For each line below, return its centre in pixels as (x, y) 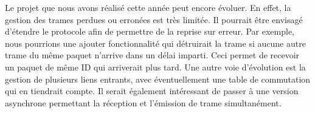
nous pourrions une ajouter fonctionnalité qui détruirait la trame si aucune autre (155, 43)
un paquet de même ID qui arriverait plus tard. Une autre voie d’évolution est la (155, 67)
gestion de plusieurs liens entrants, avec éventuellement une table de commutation (158, 79)
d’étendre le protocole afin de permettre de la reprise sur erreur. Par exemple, (150, 31)
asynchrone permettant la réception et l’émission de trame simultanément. (143, 102)
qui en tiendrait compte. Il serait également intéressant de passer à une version (152, 91)
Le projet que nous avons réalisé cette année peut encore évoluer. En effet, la (148, 7)
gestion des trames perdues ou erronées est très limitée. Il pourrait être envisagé (154, 19)
